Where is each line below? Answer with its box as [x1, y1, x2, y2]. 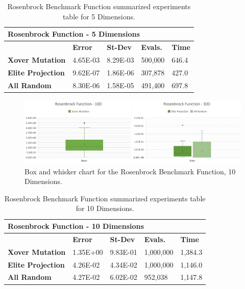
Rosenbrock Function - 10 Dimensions [8, 221, 144, 231]
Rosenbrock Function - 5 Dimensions [8, 29, 140, 39]
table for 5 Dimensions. [62, 11, 135, 21]
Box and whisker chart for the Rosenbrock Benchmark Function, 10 [24, 166, 236, 176]
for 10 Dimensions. [76, 203, 134, 214]
